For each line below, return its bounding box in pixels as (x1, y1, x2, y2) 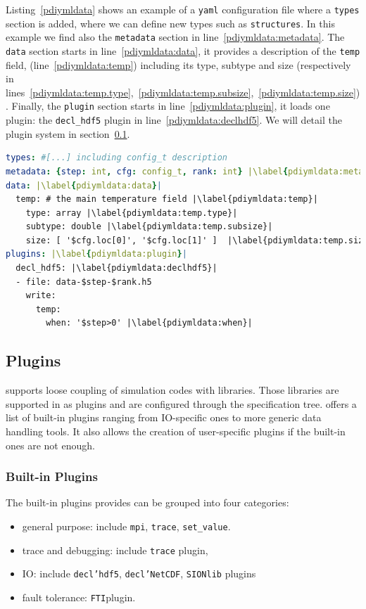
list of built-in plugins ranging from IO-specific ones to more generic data (6, 410, 322, 425)
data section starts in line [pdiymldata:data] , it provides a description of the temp (6, 43, 360, 58)
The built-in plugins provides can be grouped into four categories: (6, 495, 289, 510)
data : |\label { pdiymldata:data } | (6, 180, 162, 191)
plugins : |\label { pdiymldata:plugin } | (6, 249, 187, 259)
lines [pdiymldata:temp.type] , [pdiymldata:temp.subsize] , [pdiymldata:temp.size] (6, 84, 356, 99)
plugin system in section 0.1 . (6, 126, 130, 141)
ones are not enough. (6, 437, 95, 452)
